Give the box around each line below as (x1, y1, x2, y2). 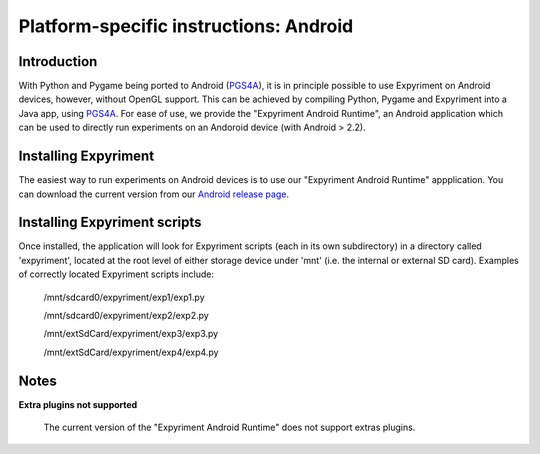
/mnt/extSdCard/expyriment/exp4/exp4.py (43, 346, 219, 358)
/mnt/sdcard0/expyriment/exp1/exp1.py (43, 291, 205, 303)
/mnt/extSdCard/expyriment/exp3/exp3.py (43, 328, 219, 340)
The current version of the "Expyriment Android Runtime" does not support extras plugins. (43, 421, 416, 434)
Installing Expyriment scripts (18, 214, 202, 231)
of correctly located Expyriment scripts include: (18, 268, 215, 280)
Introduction (18, 53, 98, 70)
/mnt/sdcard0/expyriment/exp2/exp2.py (43, 310, 209, 321)
